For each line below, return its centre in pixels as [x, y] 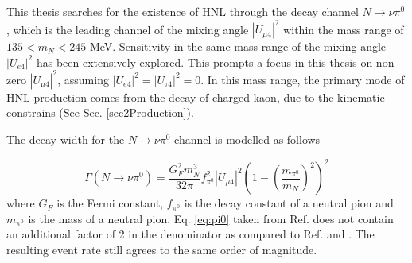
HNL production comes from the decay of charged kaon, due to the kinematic [196, 97]
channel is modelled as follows [247, 139]
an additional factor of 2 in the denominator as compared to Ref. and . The [190, 234]
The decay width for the [66, 139]
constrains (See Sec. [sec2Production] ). [100, 112]
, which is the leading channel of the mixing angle [128, 29]
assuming [86, 79]
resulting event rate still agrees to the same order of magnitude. [162, 249]
